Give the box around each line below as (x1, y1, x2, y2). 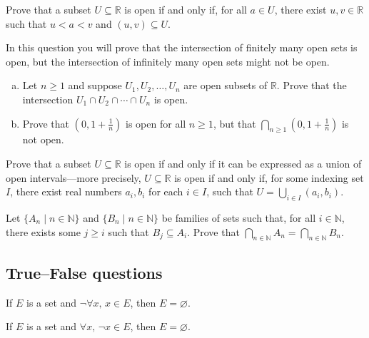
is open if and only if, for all (124, 2, 247, 16)
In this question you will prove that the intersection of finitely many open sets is (6, 40, 358, 55)
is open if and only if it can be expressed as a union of (124, 155, 362, 170)
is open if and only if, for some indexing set (174, 170, 364, 185)
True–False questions (6, 261, 163, 283)
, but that (213, 116, 256, 130)
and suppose (68, 78, 122, 93)
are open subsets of (183, 78, 268, 93)
